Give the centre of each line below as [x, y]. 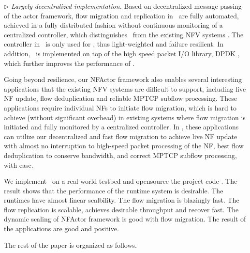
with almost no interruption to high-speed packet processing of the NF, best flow [124, 146]
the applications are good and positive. [61, 229]
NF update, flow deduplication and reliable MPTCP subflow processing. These [121, 98]
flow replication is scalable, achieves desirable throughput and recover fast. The [121, 209]
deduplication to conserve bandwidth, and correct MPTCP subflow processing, [120, 155]
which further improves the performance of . [69, 63]
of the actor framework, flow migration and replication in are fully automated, [121, 15]
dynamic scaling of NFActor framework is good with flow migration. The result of [125, 219]
